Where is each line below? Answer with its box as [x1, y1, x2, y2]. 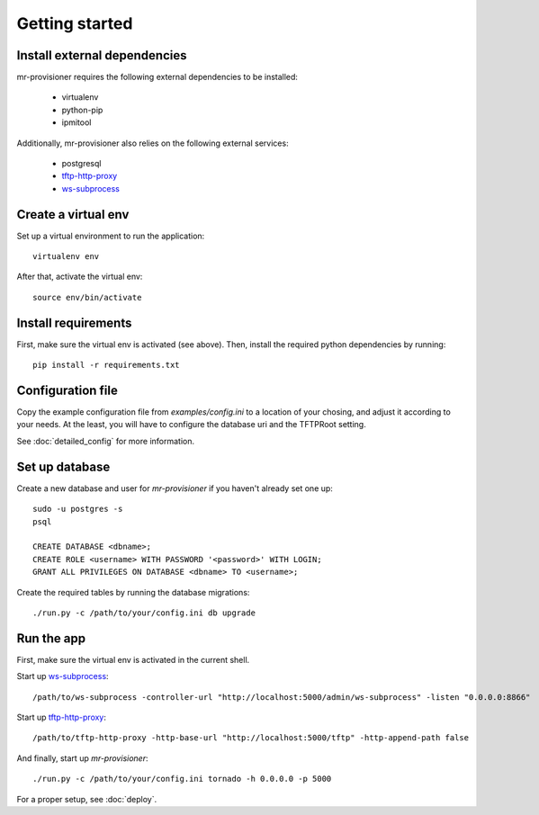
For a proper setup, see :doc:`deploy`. [16, 793, 157, 804]
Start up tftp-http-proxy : [16, 712, 107, 722]
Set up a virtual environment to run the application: [16, 230, 205, 241]
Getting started [16, 13, 133, 33]
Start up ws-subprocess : [16, 671, 109, 682]
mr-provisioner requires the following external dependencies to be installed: [16, 72, 299, 83]
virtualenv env [32, 252, 100, 262]
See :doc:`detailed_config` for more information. [16, 435, 195, 446]
